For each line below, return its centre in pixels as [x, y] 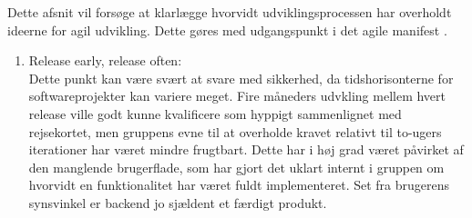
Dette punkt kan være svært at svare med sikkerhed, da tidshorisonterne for [241, 78]
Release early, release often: [105, 60]
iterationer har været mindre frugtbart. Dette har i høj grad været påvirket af [246, 149]
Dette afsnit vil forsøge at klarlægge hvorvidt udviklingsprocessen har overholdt [230, 12]
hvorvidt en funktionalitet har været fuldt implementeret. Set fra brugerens [239, 185]
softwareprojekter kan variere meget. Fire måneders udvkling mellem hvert [237, 96]
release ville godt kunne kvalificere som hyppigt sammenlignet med [215, 113]
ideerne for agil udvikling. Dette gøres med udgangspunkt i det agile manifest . [227, 30]
